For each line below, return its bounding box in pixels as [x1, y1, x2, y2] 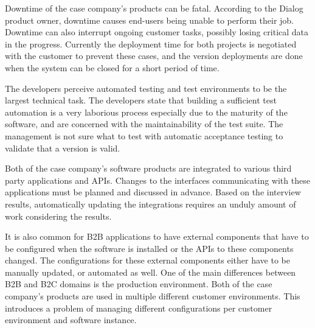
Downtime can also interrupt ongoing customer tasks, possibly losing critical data [5, 26, 309, 38]
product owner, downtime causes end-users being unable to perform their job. [5, 13, 294, 26]
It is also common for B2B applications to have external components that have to [5, 230, 309, 243]
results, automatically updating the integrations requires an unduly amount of [5, 197, 296, 210]
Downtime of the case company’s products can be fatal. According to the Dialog [5, 2, 303, 14]
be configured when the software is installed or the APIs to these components [5, 242, 294, 254]
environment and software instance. [5, 313, 137, 326]
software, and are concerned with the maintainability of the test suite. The [5, 117, 283, 130]
